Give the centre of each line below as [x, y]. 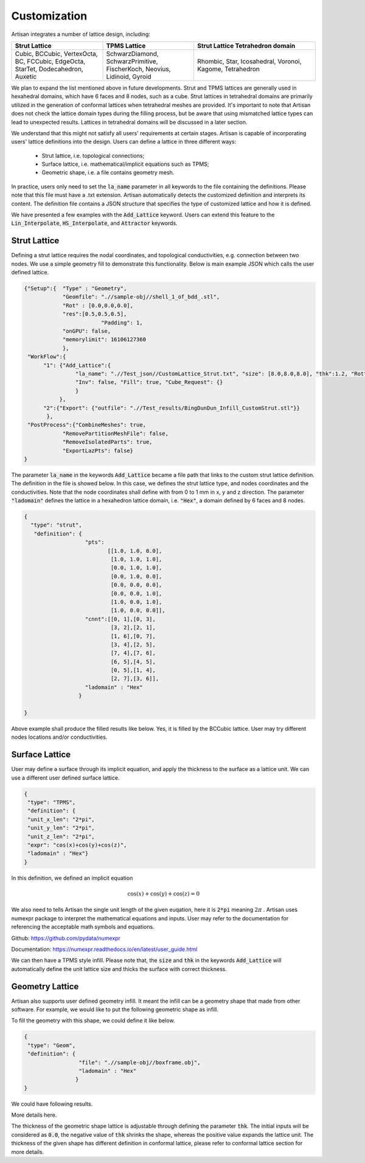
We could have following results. [52, 1104]
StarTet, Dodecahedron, [49, 69]
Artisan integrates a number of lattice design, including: [81, 34]
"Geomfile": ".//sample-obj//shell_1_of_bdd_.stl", [141, 297]
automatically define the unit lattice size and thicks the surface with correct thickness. [119, 969]
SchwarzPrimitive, [132, 61]
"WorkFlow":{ [47, 357]
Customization [49, 16]
